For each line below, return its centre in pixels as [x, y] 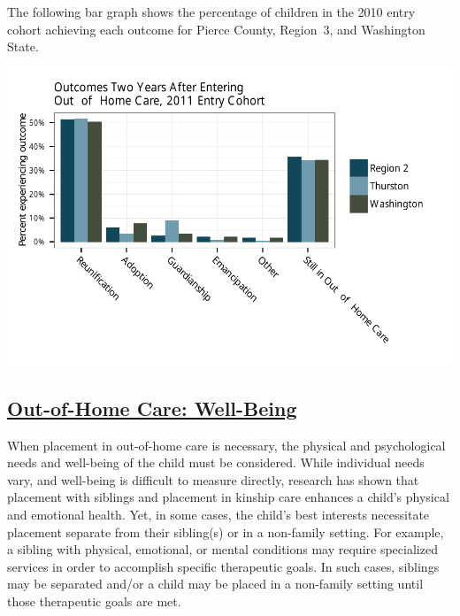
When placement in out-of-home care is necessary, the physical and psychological [226, 445]
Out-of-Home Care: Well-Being [152, 408]
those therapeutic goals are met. [94, 601]
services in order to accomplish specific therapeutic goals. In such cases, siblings [223, 566]
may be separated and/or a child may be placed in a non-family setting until [215, 584]
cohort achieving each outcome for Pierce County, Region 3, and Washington [216, 29]
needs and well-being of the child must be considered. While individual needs [216, 462]
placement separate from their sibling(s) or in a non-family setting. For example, [226, 531]
